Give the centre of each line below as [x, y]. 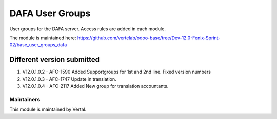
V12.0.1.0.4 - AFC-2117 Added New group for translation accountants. [95, 86]
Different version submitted [55, 59]
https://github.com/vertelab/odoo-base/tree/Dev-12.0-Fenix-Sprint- [149, 38]
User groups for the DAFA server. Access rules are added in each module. [88, 29]
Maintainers [25, 99]
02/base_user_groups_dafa [38, 45]
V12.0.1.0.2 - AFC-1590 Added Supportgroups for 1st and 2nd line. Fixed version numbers [117, 72]
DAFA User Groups [50, 13]
